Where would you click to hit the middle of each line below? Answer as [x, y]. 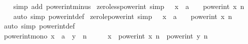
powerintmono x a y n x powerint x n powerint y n [106, 35]
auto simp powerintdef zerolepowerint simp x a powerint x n [122, 16]
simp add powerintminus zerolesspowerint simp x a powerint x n [129, 6]
